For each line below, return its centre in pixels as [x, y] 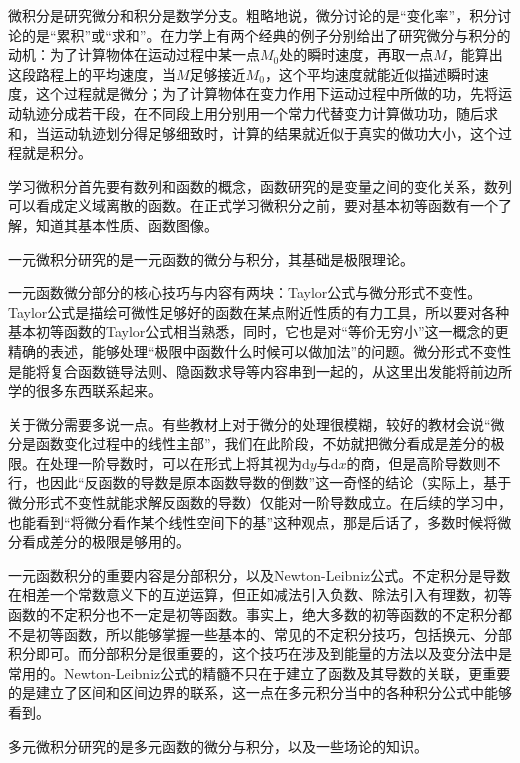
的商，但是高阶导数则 [416, 462]
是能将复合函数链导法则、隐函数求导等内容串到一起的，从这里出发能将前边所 [260, 370]
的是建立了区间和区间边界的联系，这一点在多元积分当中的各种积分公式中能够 [260, 692]
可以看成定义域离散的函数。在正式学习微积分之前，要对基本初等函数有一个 [253, 205]
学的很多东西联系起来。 [85, 390]
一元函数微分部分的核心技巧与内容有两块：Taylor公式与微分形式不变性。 [245, 292]
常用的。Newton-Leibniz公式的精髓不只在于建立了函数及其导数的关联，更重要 [259, 672]
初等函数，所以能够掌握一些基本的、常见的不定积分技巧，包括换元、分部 [273, 633]
